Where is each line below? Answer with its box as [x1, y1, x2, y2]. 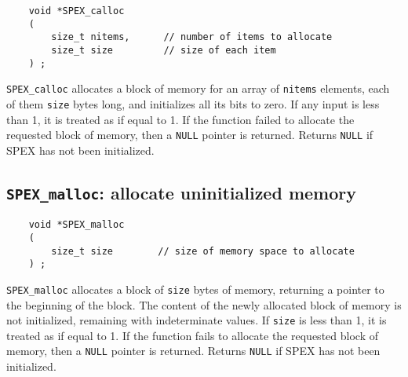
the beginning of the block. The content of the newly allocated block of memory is [6, 296, 402, 313]
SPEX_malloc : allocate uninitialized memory [6, 180, 356, 204]
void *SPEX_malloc [28, 219, 125, 231]
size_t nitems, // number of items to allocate [51, 31, 333, 43]
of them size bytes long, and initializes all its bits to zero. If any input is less [6, 95, 380, 112]
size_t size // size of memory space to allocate [51, 245, 355, 257]
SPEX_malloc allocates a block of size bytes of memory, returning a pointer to [6, 280, 384, 297]
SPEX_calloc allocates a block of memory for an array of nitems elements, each [6, 80, 390, 97]
